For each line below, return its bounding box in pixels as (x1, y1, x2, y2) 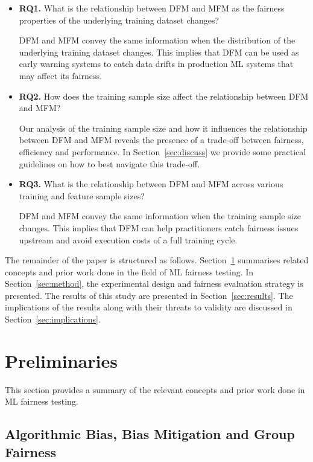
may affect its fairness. (19, 69, 102, 82)
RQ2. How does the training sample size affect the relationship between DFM (19, 89, 309, 102)
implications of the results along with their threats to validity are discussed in (5, 301, 292, 313)
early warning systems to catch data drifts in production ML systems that (19, 57, 294, 70)
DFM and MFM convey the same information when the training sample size (19, 210, 301, 222)
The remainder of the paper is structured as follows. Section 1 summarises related (5, 254, 309, 266)
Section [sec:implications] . (5, 313, 101, 326)
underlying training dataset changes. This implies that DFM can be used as (19, 45, 299, 58)
